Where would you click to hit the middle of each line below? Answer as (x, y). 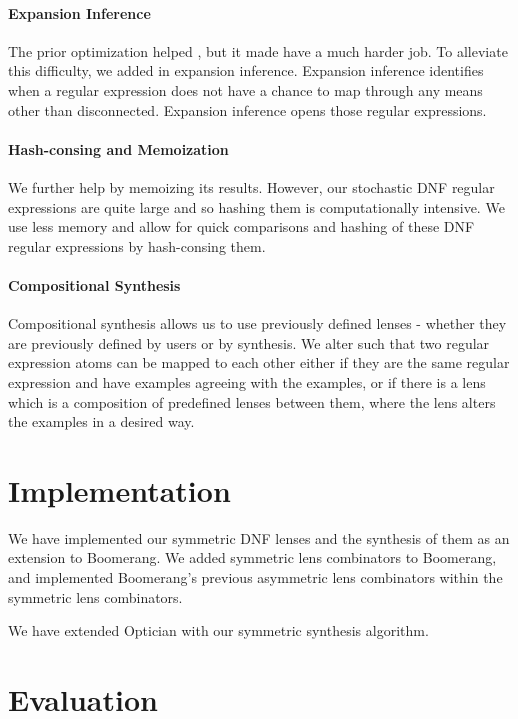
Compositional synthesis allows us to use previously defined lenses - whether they (257, 323)
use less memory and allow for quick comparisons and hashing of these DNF (241, 226)
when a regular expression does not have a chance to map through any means (245, 89)
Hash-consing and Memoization (118, 148)
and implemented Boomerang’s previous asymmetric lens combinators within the (255, 577)
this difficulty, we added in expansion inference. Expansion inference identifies (246, 70)
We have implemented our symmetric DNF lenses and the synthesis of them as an (259, 537)
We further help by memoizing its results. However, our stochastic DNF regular (251, 186)
